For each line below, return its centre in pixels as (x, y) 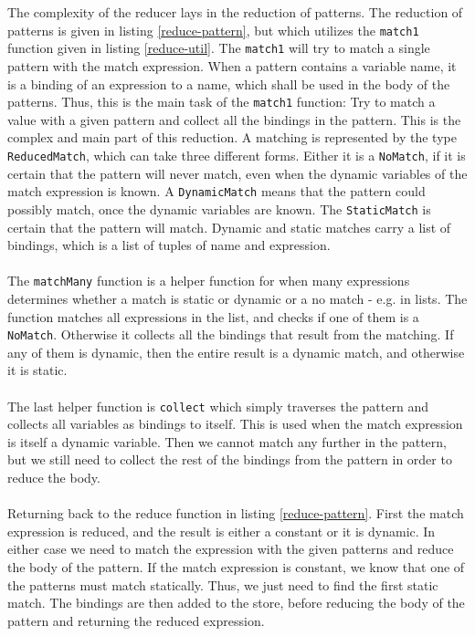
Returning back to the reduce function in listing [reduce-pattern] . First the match (236, 513)
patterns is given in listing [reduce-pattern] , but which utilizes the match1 (213, 30)
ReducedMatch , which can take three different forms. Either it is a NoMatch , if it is (237, 155)
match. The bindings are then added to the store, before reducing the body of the (236, 603)
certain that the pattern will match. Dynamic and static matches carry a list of (229, 227)
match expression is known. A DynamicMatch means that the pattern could (216, 191)
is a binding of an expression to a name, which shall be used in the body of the (229, 83)
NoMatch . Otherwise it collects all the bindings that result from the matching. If (231, 334)
